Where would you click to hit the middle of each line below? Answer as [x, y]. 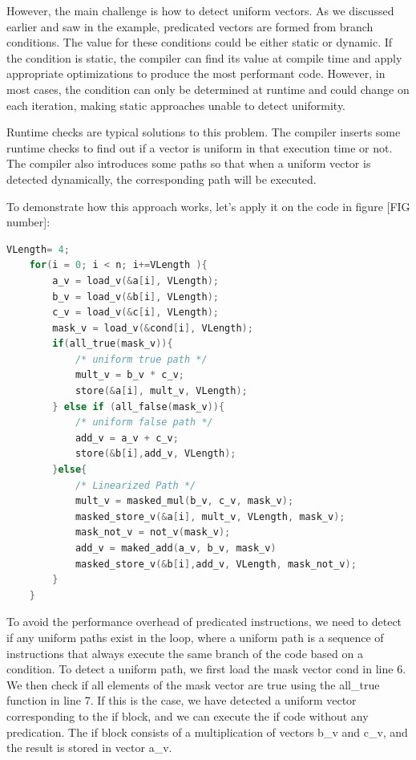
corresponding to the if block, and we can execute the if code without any [188, 715]
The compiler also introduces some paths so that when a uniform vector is [189, 163]
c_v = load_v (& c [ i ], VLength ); [135, 313]
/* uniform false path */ [144, 423]
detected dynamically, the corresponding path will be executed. [162, 179]
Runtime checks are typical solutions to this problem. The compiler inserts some [204, 132]
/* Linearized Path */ [135, 485]
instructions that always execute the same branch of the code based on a [185, 653]
